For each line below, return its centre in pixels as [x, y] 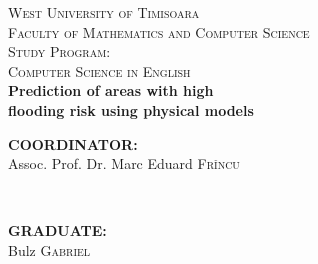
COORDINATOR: [73, 143]
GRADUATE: [57, 230]
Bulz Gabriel [49, 249]
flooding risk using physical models [131, 109]
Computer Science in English [99, 70]
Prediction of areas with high [111, 90]
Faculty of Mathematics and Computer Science [159, 31]
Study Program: [59, 51]
